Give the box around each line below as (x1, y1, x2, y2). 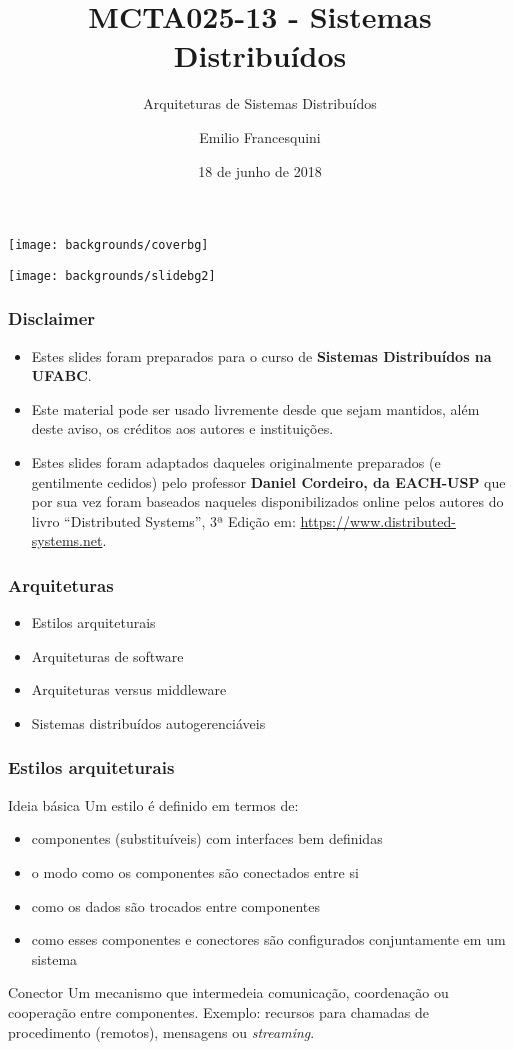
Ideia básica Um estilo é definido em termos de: (8, 794, 299, 815)
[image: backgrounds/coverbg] (8, 238, 209, 253)
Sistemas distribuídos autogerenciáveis (31, 712, 266, 733)
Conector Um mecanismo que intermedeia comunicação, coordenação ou (8, 982, 449, 1003)
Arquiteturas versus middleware (31, 679, 227, 700)
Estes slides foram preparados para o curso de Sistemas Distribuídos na (31, 345, 492, 366)
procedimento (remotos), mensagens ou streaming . (8, 1021, 315, 1042)
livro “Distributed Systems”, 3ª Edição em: (31, 510, 296, 531)
